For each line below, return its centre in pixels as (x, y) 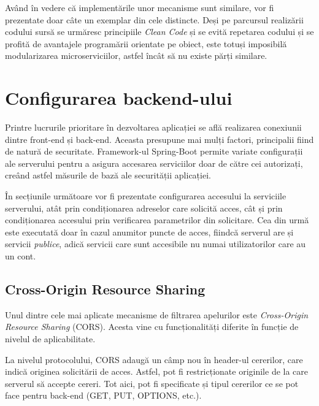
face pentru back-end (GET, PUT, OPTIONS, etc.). (103, 395)
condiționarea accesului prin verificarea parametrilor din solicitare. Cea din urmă (157, 220)
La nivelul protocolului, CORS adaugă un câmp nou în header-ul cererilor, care (154, 359)
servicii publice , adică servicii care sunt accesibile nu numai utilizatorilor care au (156, 244)
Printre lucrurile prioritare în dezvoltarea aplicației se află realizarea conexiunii (153, 127)
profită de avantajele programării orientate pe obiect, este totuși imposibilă (146, 43)
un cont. (21, 256)
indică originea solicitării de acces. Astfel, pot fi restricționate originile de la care (157, 371)
